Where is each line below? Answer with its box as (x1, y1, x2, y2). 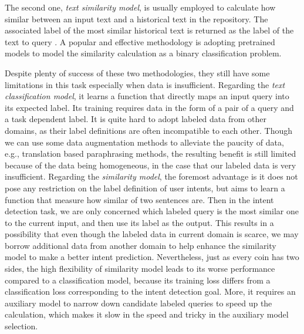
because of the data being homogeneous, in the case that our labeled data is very (5, 158, 296, 171)
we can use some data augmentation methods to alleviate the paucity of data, (5, 136, 284, 148)
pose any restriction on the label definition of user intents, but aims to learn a (5, 181, 285, 194)
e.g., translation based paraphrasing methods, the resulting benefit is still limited (5, 147, 296, 160)
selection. (5, 320, 38, 332)
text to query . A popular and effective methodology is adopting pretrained (5, 35, 275, 48)
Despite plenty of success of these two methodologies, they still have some (5, 66, 270, 79)
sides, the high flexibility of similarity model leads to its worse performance (5, 262, 275, 275)
